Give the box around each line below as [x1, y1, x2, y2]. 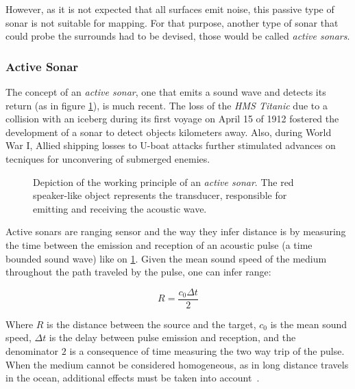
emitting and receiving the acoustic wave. [33, 201, 207, 215]
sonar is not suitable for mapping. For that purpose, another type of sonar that [5, 15, 339, 29]
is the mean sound [270, 317, 347, 331]
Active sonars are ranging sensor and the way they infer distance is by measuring [5, 224, 346, 239]
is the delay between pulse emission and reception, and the [49, 330, 296, 345]
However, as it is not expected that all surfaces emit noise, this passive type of [5, 2, 334, 16]
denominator [5, 343, 59, 358]
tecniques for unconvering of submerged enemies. [5, 151, 210, 165]
